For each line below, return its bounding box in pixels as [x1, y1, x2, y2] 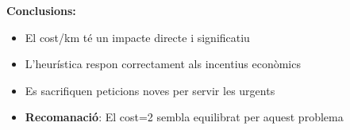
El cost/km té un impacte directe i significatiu [25, 29, 250, 45]
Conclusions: [6, 2, 76, 18]
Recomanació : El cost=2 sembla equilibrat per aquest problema [25, 109, 344, 125]
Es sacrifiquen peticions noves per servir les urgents [25, 82, 275, 98]
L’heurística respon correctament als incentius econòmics [25, 55, 301, 72]
